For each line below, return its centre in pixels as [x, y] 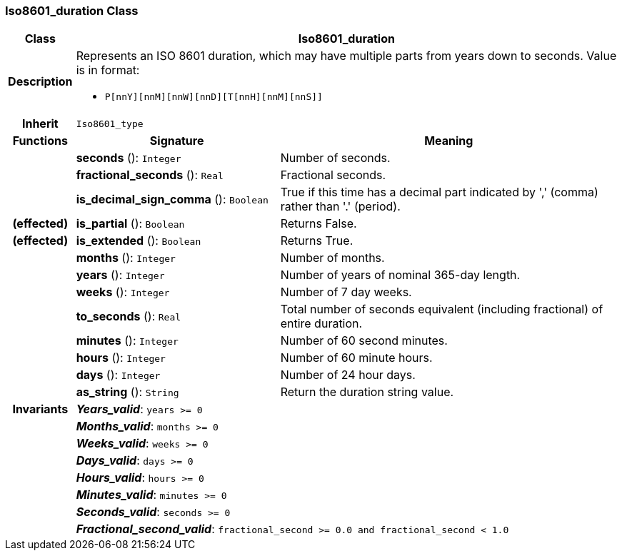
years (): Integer [120, 275]
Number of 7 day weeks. [346, 292]
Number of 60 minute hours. [356, 358]
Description [40, 81]
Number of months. [332, 258]
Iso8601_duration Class [72, 11]
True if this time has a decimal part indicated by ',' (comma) [439, 192]
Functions [40, 141]
